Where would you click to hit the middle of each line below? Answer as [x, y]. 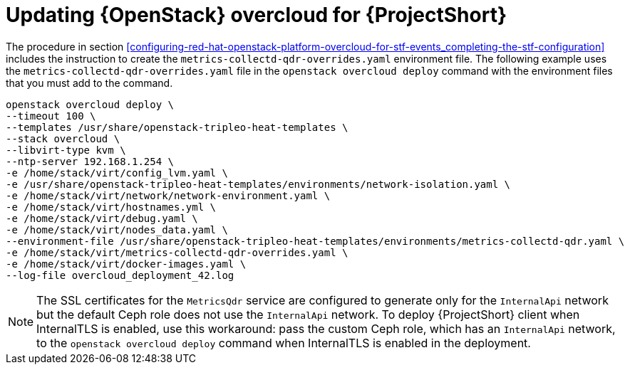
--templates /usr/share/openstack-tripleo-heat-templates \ [177, 127]
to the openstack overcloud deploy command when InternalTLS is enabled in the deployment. [284, 343]
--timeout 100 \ [51, 116]
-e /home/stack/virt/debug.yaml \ [102, 218]
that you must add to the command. [89, 83]
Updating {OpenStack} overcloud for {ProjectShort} [257, 15]
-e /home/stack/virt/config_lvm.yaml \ [117, 173]
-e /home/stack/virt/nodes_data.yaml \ [117, 229]
